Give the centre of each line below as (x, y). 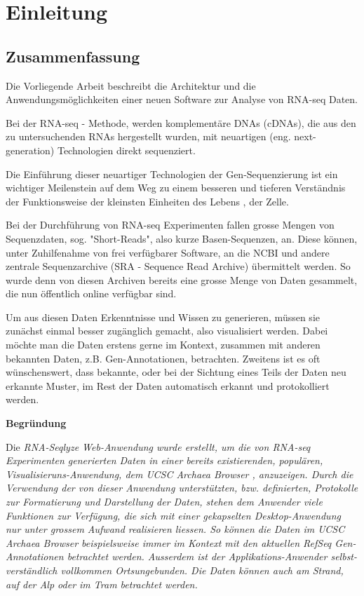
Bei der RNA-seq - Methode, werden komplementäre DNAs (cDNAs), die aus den (181, 122)
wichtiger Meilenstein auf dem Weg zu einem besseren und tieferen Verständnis (176, 188)
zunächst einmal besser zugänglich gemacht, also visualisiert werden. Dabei (167, 331)
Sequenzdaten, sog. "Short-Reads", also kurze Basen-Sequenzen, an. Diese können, (182, 238)
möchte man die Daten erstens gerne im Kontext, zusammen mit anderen (163, 345)
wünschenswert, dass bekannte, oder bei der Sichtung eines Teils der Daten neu (176, 372)
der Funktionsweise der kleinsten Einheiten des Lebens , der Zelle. (147, 201)
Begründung (36, 423)
